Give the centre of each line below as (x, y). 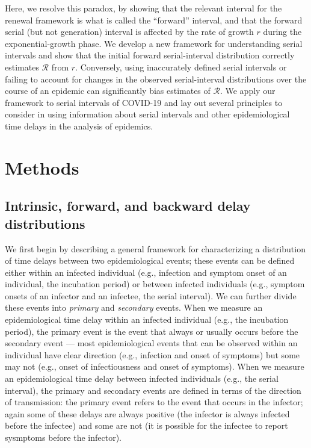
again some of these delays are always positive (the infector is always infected (147, 413)
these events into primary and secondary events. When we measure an (134, 307)
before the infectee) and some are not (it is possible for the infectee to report (146, 425)
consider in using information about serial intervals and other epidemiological (147, 114)
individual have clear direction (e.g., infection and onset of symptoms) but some (152, 354)
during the (282, 32)
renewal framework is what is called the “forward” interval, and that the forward (154, 20)
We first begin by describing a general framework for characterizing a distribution (155, 248)
